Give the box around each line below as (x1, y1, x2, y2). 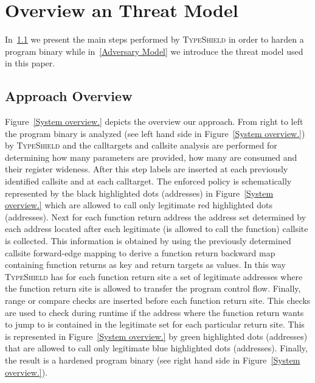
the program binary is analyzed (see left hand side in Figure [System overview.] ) (5, 127, 305, 139)
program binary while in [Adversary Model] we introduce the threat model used (5, 44, 303, 57)
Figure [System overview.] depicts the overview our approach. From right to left (5, 115, 303, 128)
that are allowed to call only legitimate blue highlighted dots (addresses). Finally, (5, 342, 308, 354)
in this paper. (5, 57, 55, 69)
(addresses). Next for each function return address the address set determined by (5, 210, 306, 223)
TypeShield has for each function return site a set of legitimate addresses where (5, 270, 303, 283)
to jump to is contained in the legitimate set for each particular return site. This (5, 318, 305, 331)
